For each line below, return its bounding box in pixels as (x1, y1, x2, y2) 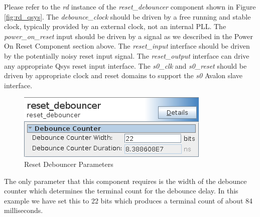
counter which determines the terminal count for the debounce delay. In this (4, 185, 238, 196)
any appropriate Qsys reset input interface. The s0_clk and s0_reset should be (4, 60, 247, 71)
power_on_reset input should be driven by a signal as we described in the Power (4, 31, 253, 41)
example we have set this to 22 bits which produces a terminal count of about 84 (4, 195, 253, 205)
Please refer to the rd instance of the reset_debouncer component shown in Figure (4, 2, 256, 12)
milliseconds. (4, 205, 43, 215)
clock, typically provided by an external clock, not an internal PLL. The (4, 21, 226, 32)
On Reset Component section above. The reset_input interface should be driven (4, 41, 250, 51)
